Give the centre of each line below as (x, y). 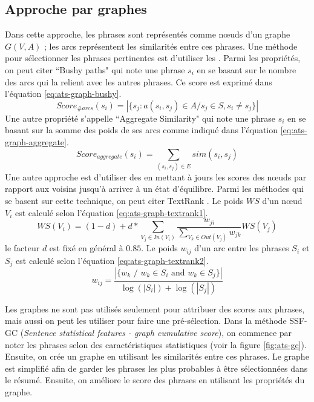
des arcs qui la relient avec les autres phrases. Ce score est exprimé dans (139, 81)
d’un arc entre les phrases (242, 248)
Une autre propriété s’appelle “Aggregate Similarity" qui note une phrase (140, 118)
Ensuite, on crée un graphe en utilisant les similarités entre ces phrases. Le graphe (157, 356)
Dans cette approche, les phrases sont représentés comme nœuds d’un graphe (148, 34)
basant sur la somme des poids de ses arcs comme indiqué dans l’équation (142, 130)
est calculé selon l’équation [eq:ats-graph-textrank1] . (112, 212)
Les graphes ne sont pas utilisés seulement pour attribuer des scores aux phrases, (155, 308)
